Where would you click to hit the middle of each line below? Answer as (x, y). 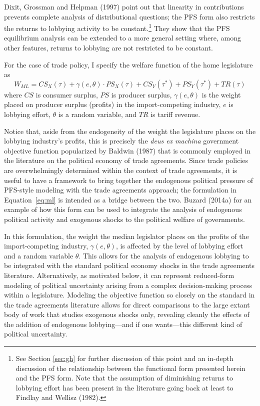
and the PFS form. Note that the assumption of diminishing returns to (124, 378)
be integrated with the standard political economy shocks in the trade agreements (129, 265)
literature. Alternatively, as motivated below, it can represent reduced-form (119, 275)
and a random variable (39, 255)
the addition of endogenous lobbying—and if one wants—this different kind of (123, 324)
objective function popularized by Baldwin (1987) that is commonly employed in (127, 150)
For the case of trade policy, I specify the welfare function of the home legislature (128, 64)
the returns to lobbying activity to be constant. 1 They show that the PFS (117, 27)
